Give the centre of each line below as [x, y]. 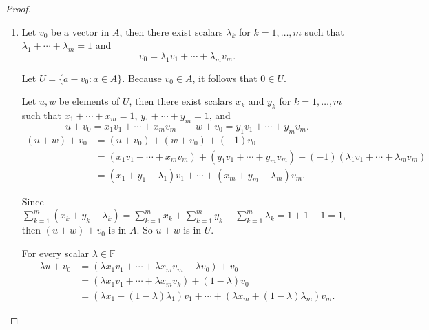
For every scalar [55, 252]
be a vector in [80, 31]
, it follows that [225, 78]
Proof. [18, 8]
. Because [142, 78]
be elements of [89, 101]
